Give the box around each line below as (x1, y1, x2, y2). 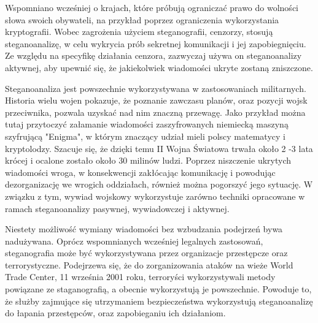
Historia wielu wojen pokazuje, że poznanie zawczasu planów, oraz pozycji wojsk (5, 94, 308, 107)
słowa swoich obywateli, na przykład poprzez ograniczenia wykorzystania (5, 13, 279, 26)
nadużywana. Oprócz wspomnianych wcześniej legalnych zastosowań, (5, 234, 263, 247)
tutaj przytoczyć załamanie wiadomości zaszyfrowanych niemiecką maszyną (5, 118, 289, 131)
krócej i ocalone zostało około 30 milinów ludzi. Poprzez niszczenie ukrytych (5, 154, 292, 167)
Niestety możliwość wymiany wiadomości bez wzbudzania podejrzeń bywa (5, 222, 283, 235)
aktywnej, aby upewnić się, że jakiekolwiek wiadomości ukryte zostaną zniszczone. (5, 61, 313, 74)
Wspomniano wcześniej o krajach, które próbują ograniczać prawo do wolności (5, 1, 298, 13)
